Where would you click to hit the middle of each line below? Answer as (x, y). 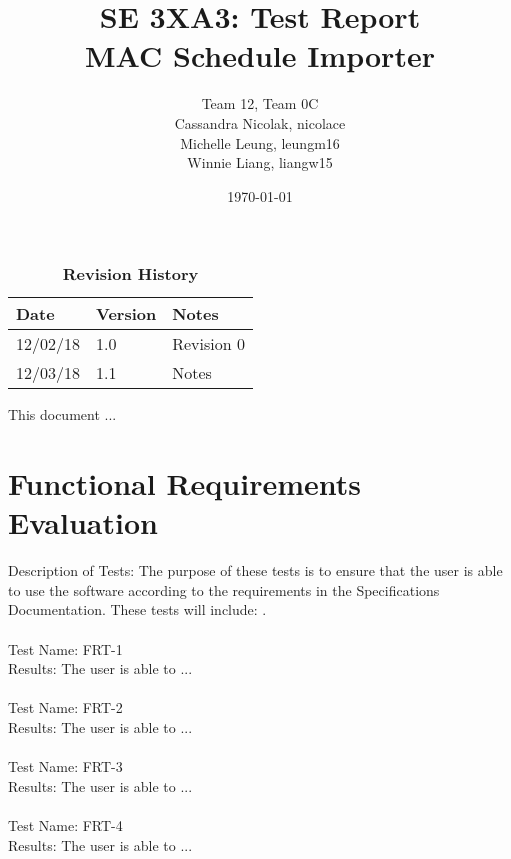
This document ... (62, 414)
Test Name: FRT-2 (65, 707)
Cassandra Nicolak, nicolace (260, 122)
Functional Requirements (184, 483)
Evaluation (83, 522)
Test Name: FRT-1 (65, 648)
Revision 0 (208, 344)
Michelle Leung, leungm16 (260, 142)
